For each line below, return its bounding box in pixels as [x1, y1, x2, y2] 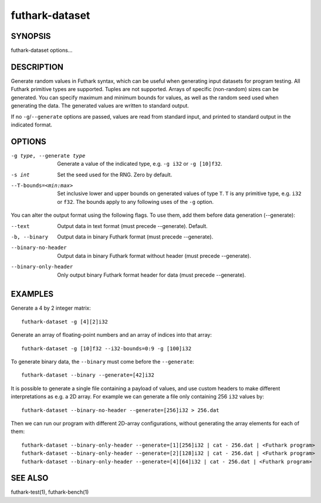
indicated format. [11, 121, 53, 128]
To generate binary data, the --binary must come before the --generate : [11, 358, 195, 365]
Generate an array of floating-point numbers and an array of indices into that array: [11, 331, 212, 338]
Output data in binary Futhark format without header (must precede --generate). [57, 252, 252, 259]
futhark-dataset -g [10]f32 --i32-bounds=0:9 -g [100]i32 [21, 345, 192, 352]
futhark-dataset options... [11, 47, 73, 54]
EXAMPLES [11, 289, 54, 299]
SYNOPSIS [11, 31, 51, 41]
